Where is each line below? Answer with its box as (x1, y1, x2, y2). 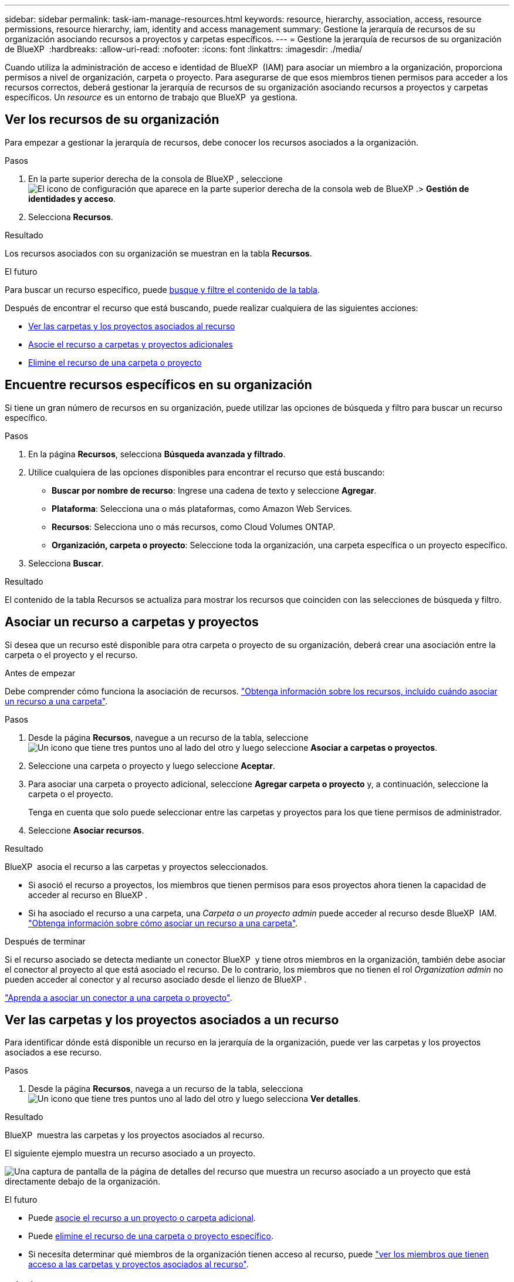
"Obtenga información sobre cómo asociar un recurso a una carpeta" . (28, 917, 298, 928)
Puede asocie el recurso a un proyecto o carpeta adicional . (28, 1213, 256, 1223)
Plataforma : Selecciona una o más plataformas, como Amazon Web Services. (52, 503, 353, 514)
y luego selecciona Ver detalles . (235, 1094, 361, 1104)
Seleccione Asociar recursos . (28, 825, 144, 835)
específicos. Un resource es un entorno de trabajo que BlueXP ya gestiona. (5, 92, 298, 102)
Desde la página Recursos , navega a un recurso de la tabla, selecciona (28, 1084, 303, 1094)
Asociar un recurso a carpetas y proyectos (5, 615, 259, 630)
